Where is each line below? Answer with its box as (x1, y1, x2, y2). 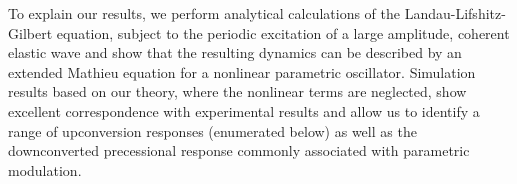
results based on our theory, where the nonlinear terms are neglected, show (8, 81, 467, 102)
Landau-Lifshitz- (404, 3, 506, 23)
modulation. (8, 159, 82, 180)
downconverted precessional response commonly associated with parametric (8, 140, 470, 161)
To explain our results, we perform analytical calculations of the (8, 3, 401, 23)
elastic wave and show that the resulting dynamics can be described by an (8, 42, 462, 63)
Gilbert (8, 22, 53, 43)
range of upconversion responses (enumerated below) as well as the (8, 120, 417, 141)
